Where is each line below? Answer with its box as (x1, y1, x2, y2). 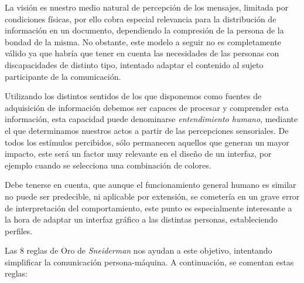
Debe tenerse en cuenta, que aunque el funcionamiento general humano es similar (5, 178, 296, 191)
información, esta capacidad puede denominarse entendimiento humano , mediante (5, 113, 298, 125)
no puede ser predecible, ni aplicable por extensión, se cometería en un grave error (5, 190, 300, 202)
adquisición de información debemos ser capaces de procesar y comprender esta (5, 101, 289, 113)
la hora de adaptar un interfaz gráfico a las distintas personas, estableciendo (5, 213, 278, 225)
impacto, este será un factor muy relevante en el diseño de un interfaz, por (5, 147, 272, 160)
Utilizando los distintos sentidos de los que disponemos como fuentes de (5, 90, 262, 102)
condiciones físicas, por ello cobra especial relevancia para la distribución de (5, 12, 276, 25)
